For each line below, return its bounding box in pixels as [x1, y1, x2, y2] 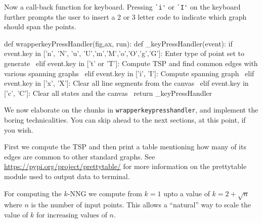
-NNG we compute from [67, 188, 142, 198]
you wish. [4, 124, 33, 135]
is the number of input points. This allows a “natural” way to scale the [31, 199, 251, 210]
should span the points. [4, 21, 76, 32]
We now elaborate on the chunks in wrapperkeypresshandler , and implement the [4, 104, 258, 115]
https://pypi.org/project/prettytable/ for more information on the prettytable [4, 161, 247, 172]
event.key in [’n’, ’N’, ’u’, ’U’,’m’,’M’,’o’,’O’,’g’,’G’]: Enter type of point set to [4, 48, 244, 59]
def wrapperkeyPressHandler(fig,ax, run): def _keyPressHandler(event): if [4, 38, 233, 48]
